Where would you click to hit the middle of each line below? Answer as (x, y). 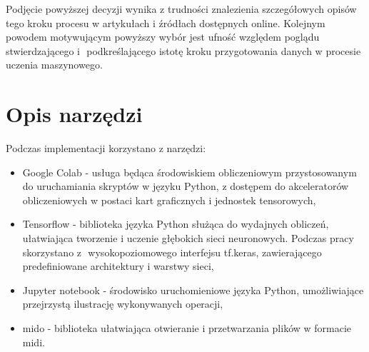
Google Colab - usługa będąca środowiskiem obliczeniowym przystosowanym (189, 172)
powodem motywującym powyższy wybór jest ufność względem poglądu (163, 37)
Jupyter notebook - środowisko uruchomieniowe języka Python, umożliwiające (193, 290)
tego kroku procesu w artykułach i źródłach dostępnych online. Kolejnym (166, 22)
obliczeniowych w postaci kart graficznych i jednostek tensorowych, (169, 200)
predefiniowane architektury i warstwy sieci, (118, 266)
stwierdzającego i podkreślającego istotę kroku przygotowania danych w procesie (183, 50)
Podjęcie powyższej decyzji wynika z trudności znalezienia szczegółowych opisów (181, 9)
